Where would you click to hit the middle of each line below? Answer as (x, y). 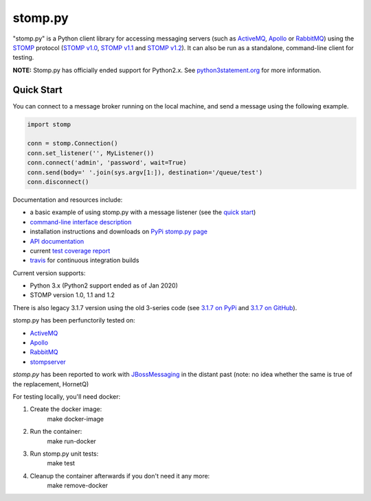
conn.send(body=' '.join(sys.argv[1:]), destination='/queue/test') (145, 172)
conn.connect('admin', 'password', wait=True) (107, 163)
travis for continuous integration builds (85, 260)
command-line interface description (81, 222)
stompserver (48, 362)
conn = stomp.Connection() (72, 143)
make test (61, 463)
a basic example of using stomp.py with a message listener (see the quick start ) (143, 212)
